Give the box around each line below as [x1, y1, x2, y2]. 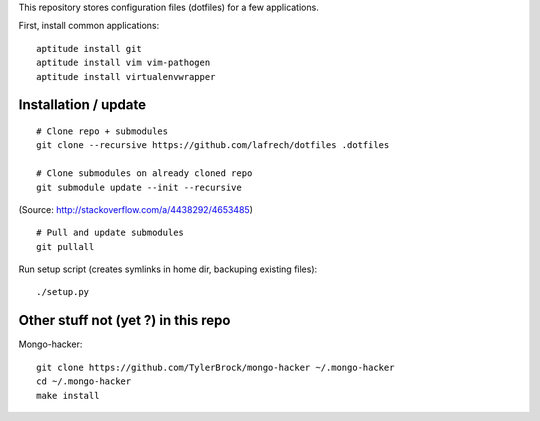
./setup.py [36, 286, 90, 298]
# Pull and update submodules [36, 227, 185, 239]
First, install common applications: [18, 20, 160, 32]
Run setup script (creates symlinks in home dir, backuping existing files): [18, 263, 318, 275]
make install [36, 390, 100, 401]
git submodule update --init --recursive [36, 181, 242, 193]
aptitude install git [36, 43, 142, 54]
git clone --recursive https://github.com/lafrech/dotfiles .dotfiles [36, 140, 390, 151]
